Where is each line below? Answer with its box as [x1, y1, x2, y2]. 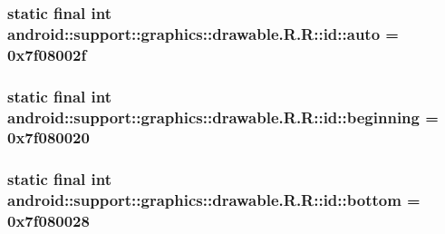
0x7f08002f [7, 43, 87, 65]
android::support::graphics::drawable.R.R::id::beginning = [7, 105, 439, 128]
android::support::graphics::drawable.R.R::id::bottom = [7, 189, 421, 211]
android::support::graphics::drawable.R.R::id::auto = [7, 22, 399, 44]
